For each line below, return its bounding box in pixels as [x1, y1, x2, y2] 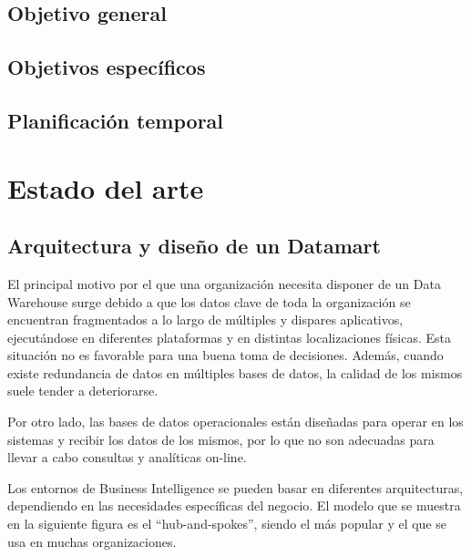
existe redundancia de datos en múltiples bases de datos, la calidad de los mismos [7, 363, 463, 382]
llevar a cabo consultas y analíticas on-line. [7, 448, 247, 467]
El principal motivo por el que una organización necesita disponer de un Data [7, 273, 441, 293]
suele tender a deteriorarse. [7, 381, 159, 400]
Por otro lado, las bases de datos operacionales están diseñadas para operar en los [7, 412, 464, 431]
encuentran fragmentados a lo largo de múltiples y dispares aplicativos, [7, 310, 404, 329]
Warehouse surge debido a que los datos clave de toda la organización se [7, 292, 411, 311]
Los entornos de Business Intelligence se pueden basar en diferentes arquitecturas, [7, 478, 464, 497]
